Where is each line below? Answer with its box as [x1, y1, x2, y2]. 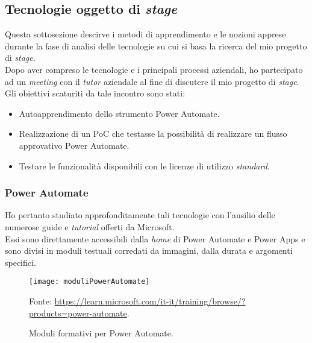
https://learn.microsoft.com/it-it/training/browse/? [54, 294, 246, 307]
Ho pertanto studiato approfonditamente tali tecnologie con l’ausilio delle [5, 209, 275, 221]
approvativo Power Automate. [19, 139, 129, 151]
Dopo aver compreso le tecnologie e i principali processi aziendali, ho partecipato [5, 63, 303, 75]
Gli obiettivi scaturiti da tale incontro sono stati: [5, 87, 186, 99]
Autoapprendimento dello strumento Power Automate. [19, 107, 220, 119]
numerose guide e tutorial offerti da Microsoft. [5, 220, 175, 233]
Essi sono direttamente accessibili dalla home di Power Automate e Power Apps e [5, 232, 305, 245]
